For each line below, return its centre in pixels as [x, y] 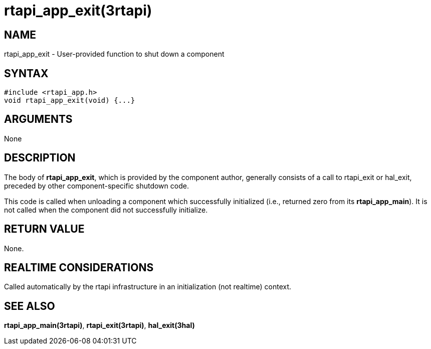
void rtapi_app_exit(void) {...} [70, 101]
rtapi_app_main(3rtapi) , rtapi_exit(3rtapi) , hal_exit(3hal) [99, 325]
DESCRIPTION [40, 158]
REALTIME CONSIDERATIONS [79, 267]
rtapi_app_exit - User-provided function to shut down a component [114, 54]
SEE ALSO [30, 306]
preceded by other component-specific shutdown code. [96, 186]
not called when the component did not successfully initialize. [106, 210]
